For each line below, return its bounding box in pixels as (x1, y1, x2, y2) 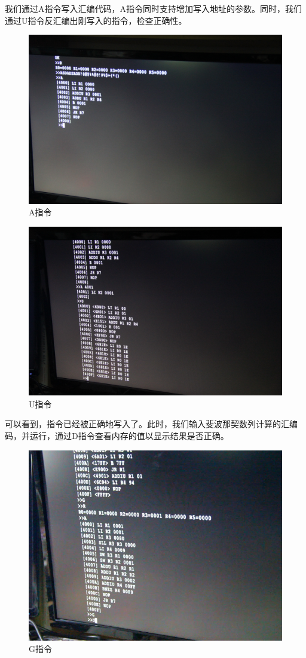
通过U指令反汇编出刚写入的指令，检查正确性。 (5, 14, 187, 26)
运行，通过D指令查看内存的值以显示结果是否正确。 (29, 429, 229, 441)
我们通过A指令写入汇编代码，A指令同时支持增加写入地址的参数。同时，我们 (5, 2, 302, 14)
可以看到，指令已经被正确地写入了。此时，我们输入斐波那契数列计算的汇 (5, 418, 289, 430)
